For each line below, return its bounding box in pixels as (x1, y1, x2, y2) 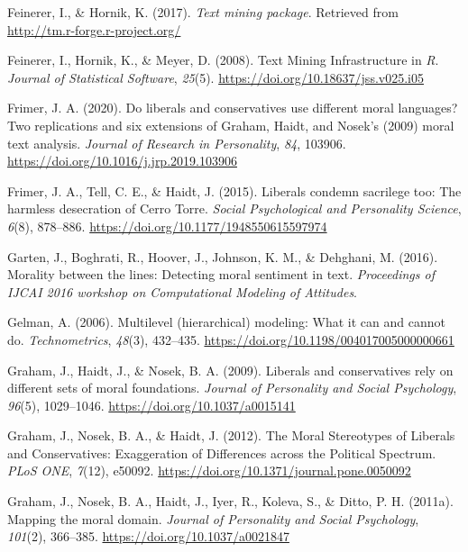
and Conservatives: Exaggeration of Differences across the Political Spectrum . (7, 443, 436, 462)
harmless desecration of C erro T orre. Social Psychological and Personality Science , (7, 199, 462, 218)
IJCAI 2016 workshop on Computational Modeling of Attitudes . (7, 282, 358, 301)
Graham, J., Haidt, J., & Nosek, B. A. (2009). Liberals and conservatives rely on (7, 360, 454, 379)
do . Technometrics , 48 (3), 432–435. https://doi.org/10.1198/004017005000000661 (7, 330, 454, 348)
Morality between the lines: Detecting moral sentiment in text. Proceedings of (7, 265, 435, 284)
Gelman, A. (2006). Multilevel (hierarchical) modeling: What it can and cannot (7, 312, 445, 331)
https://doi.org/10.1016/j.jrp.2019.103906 (7, 151, 237, 170)
